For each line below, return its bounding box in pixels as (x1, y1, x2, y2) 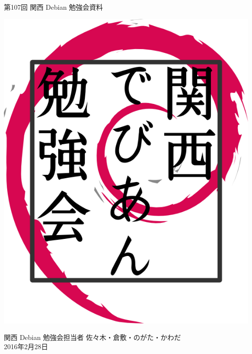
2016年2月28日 (4, 341, 48, 352)
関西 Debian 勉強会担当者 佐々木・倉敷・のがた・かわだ (4, 332, 181, 342)
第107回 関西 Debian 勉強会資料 (4, 2, 103, 12)
